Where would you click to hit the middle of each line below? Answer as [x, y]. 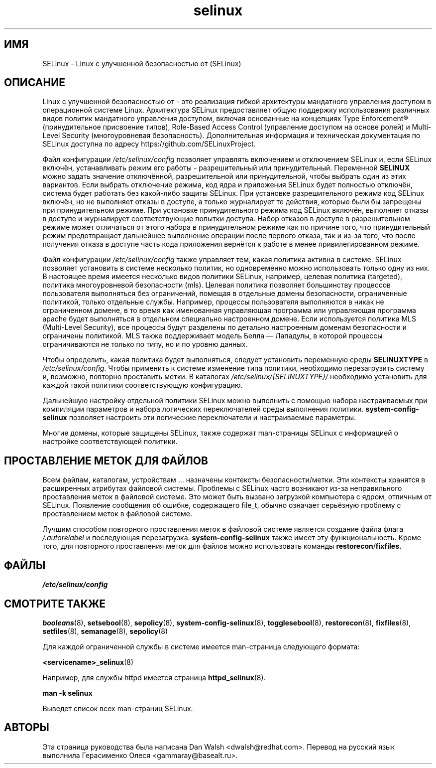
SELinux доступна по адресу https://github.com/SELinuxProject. [149, 144]
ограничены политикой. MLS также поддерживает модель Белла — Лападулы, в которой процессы [213, 336]
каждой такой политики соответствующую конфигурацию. [143, 385]
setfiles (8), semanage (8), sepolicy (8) [105, 631]
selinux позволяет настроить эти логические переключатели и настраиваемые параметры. [199, 418]
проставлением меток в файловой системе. [117, 514]
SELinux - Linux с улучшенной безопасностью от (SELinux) [142, 63]
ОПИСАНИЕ [35, 83]
